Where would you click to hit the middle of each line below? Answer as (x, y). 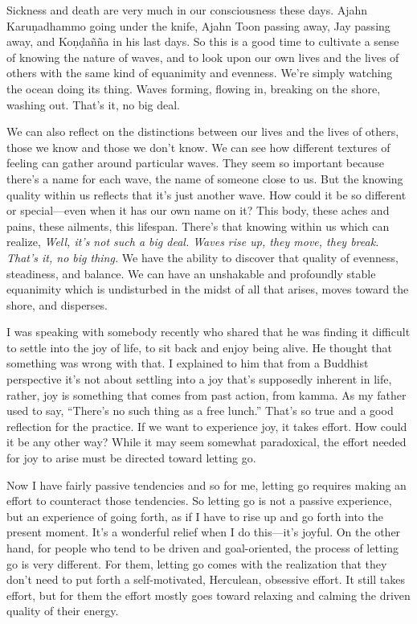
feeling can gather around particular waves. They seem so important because (195, 163)
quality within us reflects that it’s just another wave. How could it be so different (206, 194)
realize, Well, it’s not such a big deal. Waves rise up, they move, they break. (193, 242)
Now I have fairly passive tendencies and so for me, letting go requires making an (206, 484)
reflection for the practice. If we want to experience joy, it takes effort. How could (207, 426)
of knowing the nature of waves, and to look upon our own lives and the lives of (203, 57)
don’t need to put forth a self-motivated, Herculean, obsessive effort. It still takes (206, 579)
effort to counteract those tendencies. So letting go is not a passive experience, (199, 501)
